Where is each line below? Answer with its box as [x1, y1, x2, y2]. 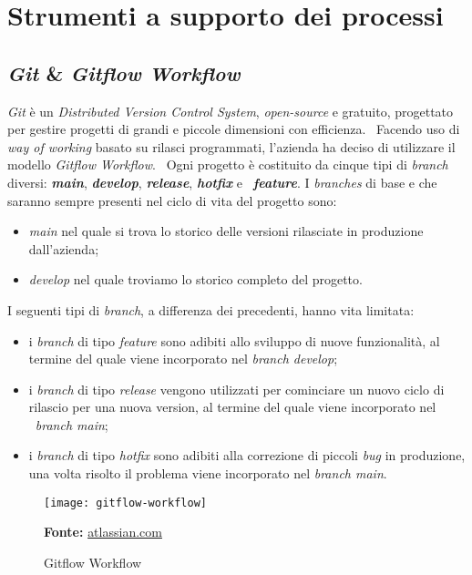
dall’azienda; [28, 239, 99, 258]
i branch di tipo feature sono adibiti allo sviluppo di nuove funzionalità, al [28, 331, 440, 350]
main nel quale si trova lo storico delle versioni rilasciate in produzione [28, 221, 424, 241]
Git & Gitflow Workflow [7, 58, 241, 87]
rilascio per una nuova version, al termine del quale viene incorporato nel [28, 397, 436, 416]
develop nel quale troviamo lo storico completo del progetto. [28, 270, 363, 289]
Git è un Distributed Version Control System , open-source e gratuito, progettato [7, 101, 454, 120]
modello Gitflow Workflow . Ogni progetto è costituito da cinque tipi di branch [7, 155, 448, 174]
